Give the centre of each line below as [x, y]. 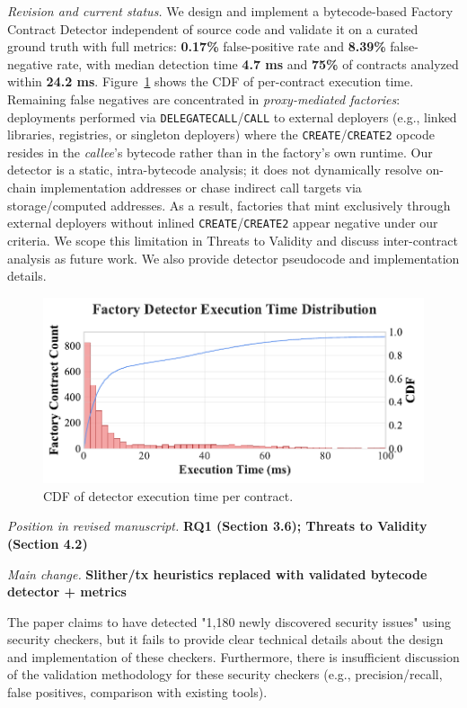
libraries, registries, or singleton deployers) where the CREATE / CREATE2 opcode [221, 134]
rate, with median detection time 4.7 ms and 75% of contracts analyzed [258, 63]
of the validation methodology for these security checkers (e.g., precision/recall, [225, 674]
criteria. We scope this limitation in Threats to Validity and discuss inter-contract [233, 240]
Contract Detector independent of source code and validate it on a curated [213, 28]
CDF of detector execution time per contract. [168, 495]
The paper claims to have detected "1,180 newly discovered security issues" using [229, 621]
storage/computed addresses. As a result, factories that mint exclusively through [229, 205]
